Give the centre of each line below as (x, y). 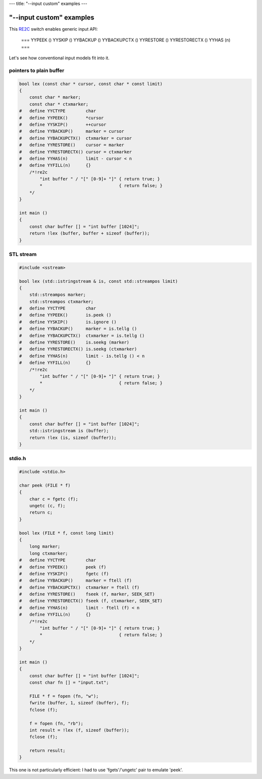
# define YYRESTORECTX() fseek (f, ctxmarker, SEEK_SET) (91, 601)
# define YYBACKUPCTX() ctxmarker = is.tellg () (82, 336)
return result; (47, 751)
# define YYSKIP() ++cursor (63, 124)
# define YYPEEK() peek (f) (63, 567)
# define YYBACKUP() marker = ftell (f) (75, 580)
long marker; (45, 546)
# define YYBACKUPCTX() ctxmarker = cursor (75, 138)
